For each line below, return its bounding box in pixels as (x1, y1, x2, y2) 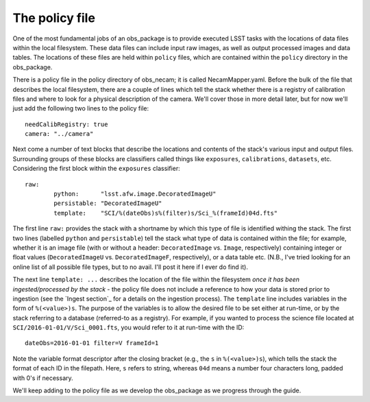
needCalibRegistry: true (25, 120, 108, 128)
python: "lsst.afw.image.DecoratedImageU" (53, 190, 217, 198)
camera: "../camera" (25, 130, 94, 138)
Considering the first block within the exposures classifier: (12, 165, 181, 173)
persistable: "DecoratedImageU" (53, 200, 162, 207)
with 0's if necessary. (12, 374, 73, 382)
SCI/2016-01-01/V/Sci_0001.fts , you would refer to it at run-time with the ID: (12, 323, 245, 332)
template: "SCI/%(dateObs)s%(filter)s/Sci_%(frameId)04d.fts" (53, 209, 278, 217)
